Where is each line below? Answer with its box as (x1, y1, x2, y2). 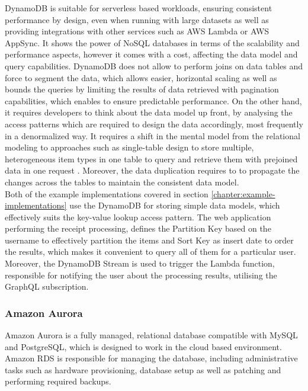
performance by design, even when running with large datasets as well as (5, 13, 269, 25)
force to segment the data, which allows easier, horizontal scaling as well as (5, 71, 277, 84)
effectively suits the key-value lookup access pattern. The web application (5, 210, 271, 223)
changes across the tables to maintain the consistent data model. (5, 175, 239, 188)
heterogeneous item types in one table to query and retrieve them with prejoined (5, 152, 298, 165)
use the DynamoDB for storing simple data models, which (69, 199, 280, 211)
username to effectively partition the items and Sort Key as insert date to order (5, 233, 294, 246)
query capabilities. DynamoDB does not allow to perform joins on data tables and (5, 59, 303, 72)
